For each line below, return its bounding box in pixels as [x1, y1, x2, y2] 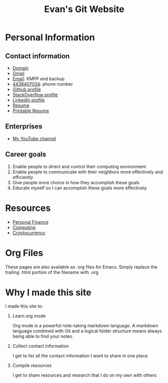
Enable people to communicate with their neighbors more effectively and [12, 169, 163, 175]
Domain [12, 65, 29, 71]
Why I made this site [5, 287, 92, 298]
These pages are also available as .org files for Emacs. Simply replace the [5, 264, 158, 270]
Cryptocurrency [12, 229, 46, 235]
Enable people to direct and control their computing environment [12, 163, 146, 169]
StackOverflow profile [12, 92, 58, 97]
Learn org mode [12, 313, 46, 319]
